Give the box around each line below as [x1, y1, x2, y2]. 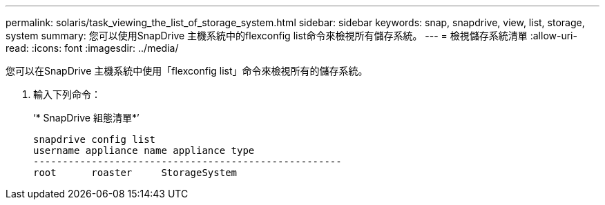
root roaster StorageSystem [33, 167, 238, 178]
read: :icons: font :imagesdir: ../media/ [6, 42, 179, 54]
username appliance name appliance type [33, 145, 255, 156]
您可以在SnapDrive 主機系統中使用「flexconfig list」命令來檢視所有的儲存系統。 [6, 65, 368, 77]
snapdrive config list [33, 134, 156, 145]
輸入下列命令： [33, 88, 101, 100]
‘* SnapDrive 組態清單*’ [33, 112, 140, 124]
